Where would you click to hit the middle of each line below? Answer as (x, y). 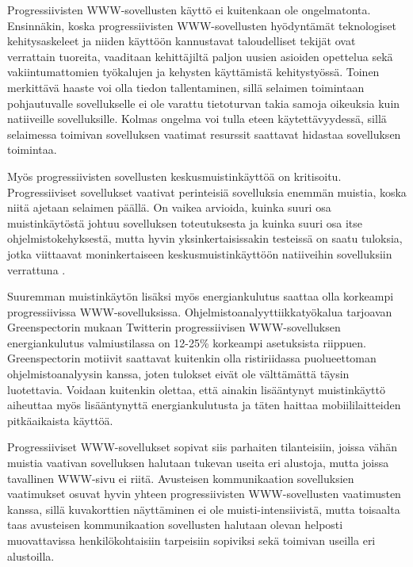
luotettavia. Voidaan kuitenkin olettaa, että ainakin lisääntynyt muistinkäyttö (197, 389)
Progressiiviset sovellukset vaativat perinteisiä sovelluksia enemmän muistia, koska (207, 192)
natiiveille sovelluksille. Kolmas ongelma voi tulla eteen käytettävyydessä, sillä (197, 119)
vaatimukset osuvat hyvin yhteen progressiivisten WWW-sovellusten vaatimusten (204, 494)
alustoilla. (31, 556)
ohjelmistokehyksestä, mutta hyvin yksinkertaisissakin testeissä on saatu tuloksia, (205, 238)
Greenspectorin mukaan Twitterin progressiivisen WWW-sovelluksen (174, 327)
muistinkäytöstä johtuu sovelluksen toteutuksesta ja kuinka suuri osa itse (185, 222)
